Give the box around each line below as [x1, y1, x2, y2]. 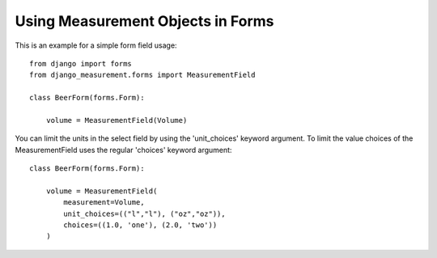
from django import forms [29, 59, 133, 68]
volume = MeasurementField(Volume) [45, 116, 188, 125]
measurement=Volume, [63, 198, 145, 207]
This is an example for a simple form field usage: [15, 40, 177, 50]
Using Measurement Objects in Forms [15, 12, 274, 30]
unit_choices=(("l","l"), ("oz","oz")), [63, 209, 226, 218]
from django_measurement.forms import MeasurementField [29, 70, 256, 80]
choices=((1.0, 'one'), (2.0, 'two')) [63, 221, 218, 230]
